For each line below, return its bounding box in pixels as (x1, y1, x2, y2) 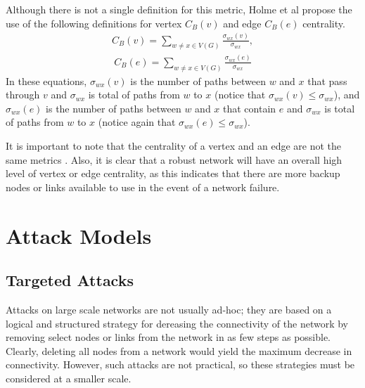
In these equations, (6, 73, 87, 88)
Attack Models (6, 221, 152, 250)
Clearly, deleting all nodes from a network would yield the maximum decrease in (6, 343, 352, 358)
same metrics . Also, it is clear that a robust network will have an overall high (6, 152, 342, 167)
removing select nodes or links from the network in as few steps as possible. (6, 330, 331, 344)
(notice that (214, 87, 266, 102)
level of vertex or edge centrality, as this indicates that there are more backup (6, 166, 340, 181)
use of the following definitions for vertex (6, 15, 182, 30)
